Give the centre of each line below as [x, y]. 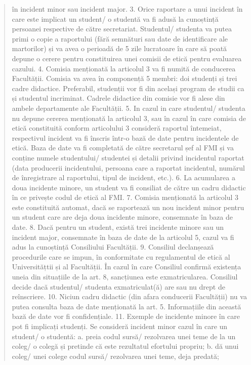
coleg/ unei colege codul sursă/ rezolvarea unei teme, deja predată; [115, 356]
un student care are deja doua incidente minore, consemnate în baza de [122, 217]
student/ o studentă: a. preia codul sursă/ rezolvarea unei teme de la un [124, 336]
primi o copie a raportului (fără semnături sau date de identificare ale [120, 38]
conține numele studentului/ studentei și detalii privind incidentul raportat [128, 157]
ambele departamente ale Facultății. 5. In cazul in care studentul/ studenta [129, 108]
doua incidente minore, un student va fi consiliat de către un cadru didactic [129, 187]
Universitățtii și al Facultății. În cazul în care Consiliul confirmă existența [127, 267]
